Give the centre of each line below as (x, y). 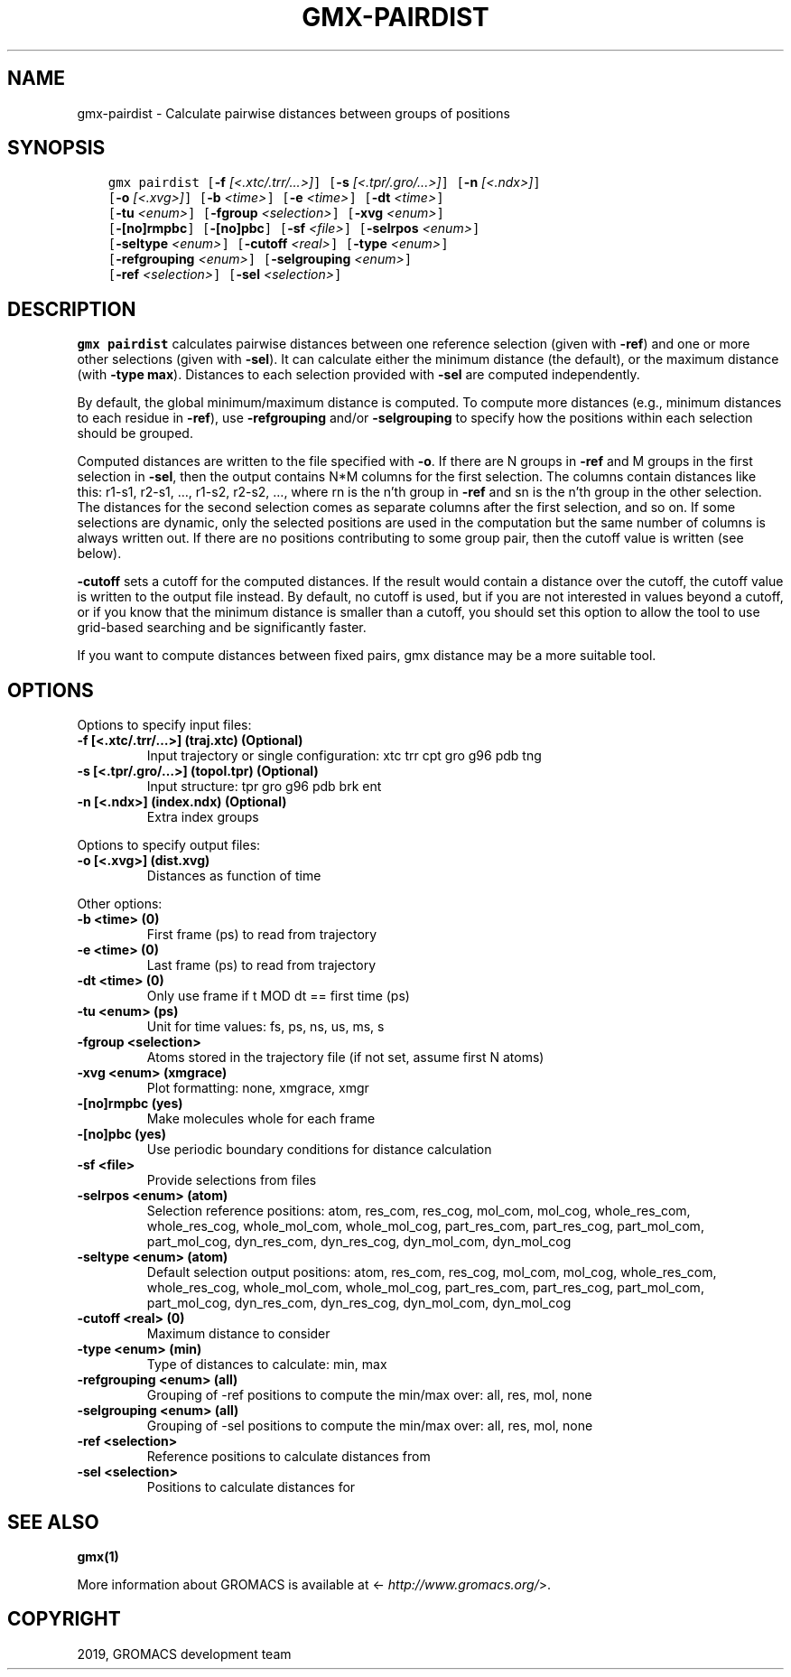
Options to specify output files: (169, 845)
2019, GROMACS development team (184, 1654)
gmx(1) (98, 1556)
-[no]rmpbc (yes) (130, 1104)
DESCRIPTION (72, 309)
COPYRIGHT (64, 1619)
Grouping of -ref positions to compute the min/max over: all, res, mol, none (369, 1395)
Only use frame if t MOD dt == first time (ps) (278, 996)
